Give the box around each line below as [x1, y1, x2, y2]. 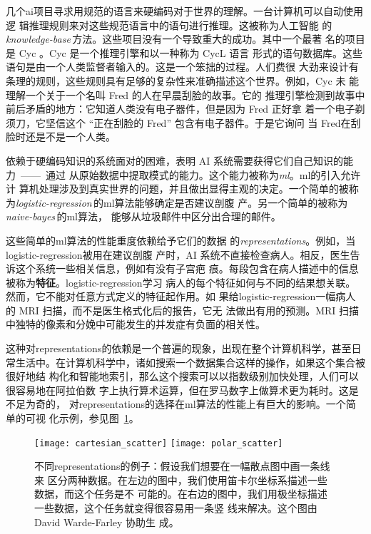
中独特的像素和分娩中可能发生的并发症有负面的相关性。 [6, 317, 265, 332]
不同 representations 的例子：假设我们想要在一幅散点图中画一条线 [34, 458, 330, 473]
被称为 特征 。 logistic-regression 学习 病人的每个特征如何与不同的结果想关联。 [6, 274, 356, 289]
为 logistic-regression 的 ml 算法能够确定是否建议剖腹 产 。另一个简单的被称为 [6, 195, 348, 210]
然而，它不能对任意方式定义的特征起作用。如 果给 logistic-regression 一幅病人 [6, 289, 356, 304]
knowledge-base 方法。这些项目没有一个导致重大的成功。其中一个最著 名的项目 [6, 31, 365, 46]
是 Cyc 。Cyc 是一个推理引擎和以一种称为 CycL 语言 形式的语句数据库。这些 [6, 45, 362, 60]
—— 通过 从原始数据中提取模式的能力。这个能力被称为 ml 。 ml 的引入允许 [20, 167, 361, 182]
